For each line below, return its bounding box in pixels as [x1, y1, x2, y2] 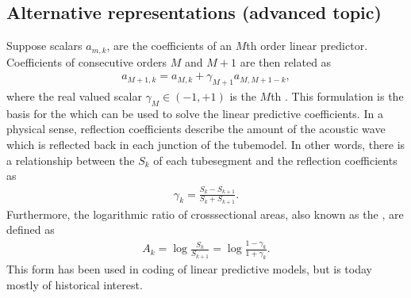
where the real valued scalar [6, 88, 142, 105]
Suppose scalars [6, 37, 83, 54]
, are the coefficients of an [106, 37, 232, 54]
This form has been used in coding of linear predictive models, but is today [6, 261, 372, 277]
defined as [6, 221, 55, 238]
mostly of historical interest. [6, 276, 143, 292]
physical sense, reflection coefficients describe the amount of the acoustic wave [6, 120, 386, 137]
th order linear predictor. [246, 37, 368, 54]
